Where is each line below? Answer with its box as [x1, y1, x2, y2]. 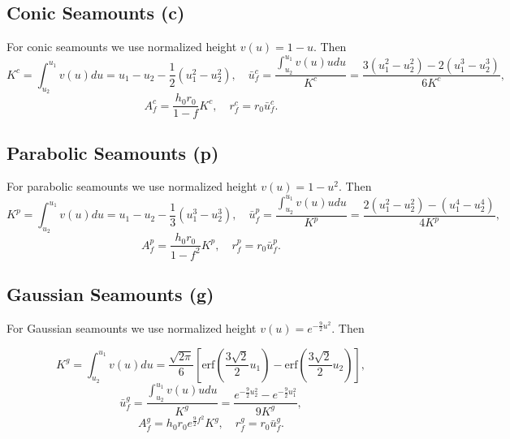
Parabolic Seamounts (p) [6, 140, 219, 165]
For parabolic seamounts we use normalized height [6, 178, 257, 195]
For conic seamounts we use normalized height [6, 38, 237, 55]
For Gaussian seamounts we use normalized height [6, 319, 257, 336]
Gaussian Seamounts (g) [6, 282, 214, 307]
